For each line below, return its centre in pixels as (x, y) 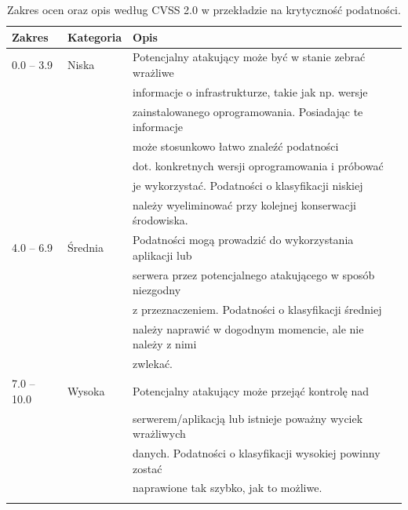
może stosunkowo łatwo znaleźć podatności (236, 146)
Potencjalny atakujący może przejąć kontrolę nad (251, 390)
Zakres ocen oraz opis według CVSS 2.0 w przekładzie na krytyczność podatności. (204, 9)
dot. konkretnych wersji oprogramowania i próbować (258, 166)
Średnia (85, 247)
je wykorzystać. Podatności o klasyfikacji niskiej (248, 185)
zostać (148, 468)
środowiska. (160, 220)
